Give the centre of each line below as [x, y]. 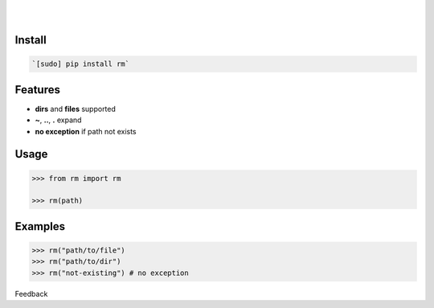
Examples [40, 226]
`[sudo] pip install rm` [81, 64]
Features [37, 90]
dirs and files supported [76, 109]
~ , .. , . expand [58, 120]
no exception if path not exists [86, 131]
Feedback [31, 294]
